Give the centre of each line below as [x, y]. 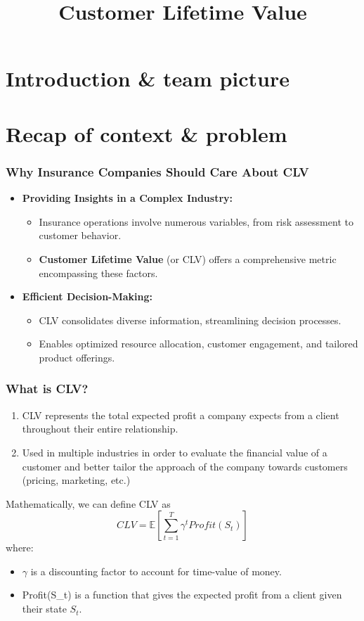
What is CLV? [47, 389]
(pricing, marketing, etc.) [76, 480]
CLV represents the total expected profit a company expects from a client [181, 415]
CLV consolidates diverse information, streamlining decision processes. [190, 320]
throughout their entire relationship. [100, 429]
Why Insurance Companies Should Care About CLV [157, 171]
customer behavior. [80, 235]
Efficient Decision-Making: [87, 296]
